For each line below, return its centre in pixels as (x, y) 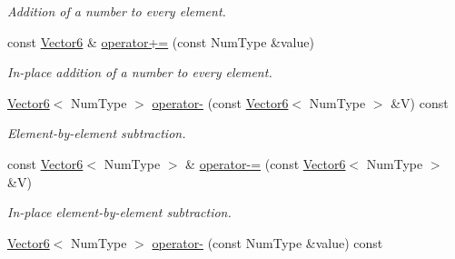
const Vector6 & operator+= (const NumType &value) (161, 41)
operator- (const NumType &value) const (267, 242)
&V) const (420, 102)
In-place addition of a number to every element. (140, 72)
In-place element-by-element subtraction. (119, 212)
